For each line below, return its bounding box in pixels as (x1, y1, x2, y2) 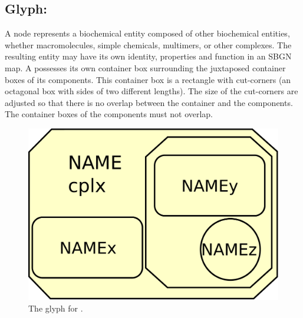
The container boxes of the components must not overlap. (5, 108, 213, 120)
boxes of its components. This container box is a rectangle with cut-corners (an (5, 73, 291, 85)
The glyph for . (28, 302, 83, 314)
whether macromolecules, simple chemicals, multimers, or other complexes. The (5, 38, 292, 51)
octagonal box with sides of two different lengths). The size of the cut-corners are (5, 85, 298, 97)
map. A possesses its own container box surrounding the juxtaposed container (5, 61, 286, 74)
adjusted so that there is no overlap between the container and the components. (5, 96, 293, 108)
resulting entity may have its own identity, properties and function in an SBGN (5, 50, 292, 62)
